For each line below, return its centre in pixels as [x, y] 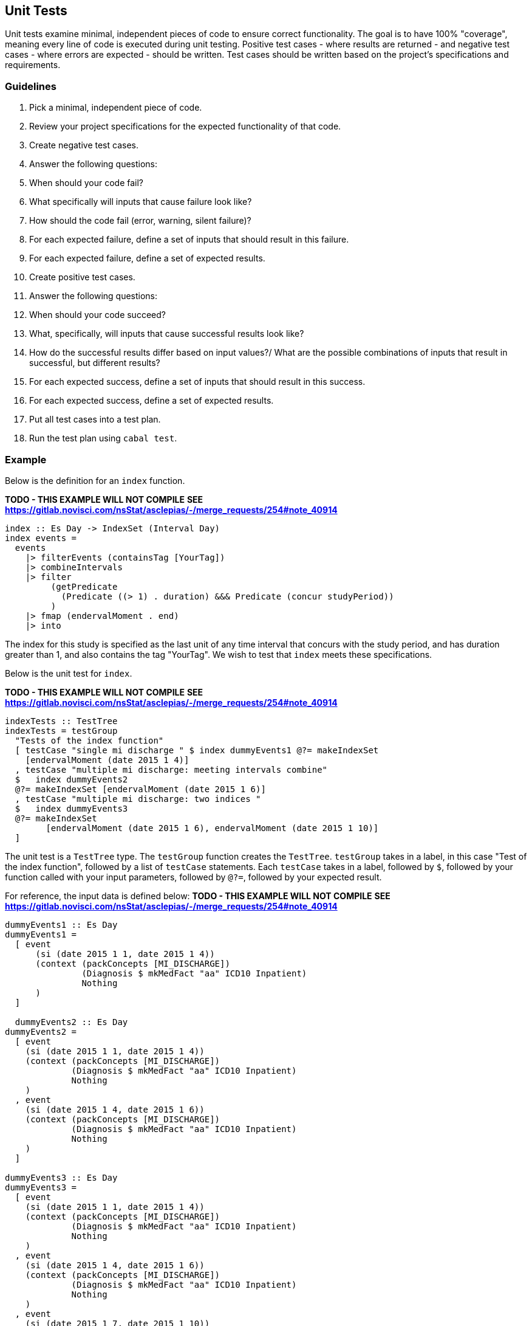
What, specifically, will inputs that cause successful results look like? [167, 334]
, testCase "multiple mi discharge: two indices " [138, 799]
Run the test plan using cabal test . [103, 438]
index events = [41, 538]
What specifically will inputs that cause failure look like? [141, 202]
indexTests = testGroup [61, 730]
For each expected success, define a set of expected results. [152, 401]
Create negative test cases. [84, 145]
